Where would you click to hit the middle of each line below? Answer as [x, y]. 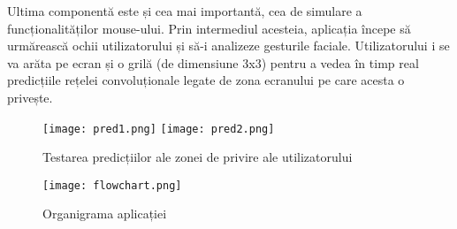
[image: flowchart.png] [112, 185]
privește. [30, 97]
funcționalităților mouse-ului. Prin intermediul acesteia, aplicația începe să [209, 28]
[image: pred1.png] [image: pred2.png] [159, 129]
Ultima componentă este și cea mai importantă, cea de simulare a [185, 11]
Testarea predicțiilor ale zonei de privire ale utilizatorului [198, 157]
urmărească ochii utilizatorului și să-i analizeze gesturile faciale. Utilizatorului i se [228, 46]
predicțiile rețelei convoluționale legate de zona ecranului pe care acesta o [206, 80]
